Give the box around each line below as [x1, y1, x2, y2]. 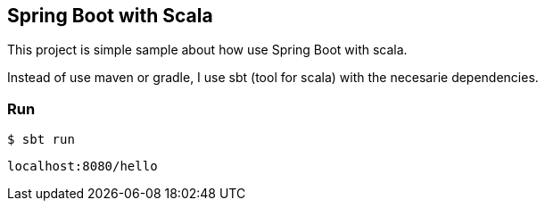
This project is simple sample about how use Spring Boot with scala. [7, 42, 408, 58]
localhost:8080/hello [7, 159, 158, 174]
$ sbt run [7, 132, 75, 147]
